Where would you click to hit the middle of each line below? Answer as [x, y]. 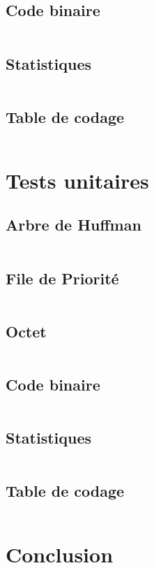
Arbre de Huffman [74, 225]
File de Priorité [62, 278]
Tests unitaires [77, 180]
